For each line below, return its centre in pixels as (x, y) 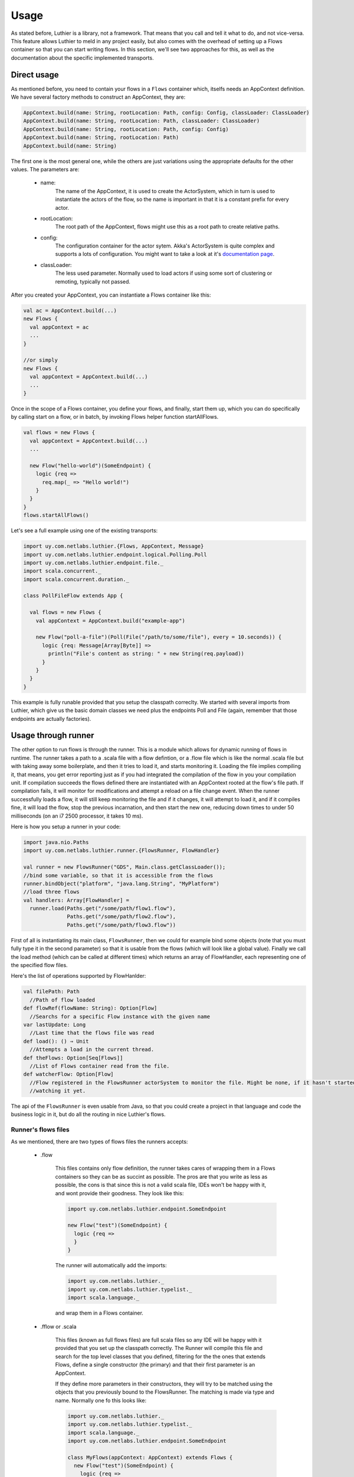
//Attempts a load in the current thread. (92, 1050)
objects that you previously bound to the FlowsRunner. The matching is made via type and (165, 1392)
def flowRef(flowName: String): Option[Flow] (90, 1008)
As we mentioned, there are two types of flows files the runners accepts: (99, 1141)
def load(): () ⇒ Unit (56, 1041)
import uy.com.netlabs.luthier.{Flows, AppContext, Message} (114, 546)
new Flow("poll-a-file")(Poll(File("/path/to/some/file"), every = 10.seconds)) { (159, 637)
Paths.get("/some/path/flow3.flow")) (122, 925)
